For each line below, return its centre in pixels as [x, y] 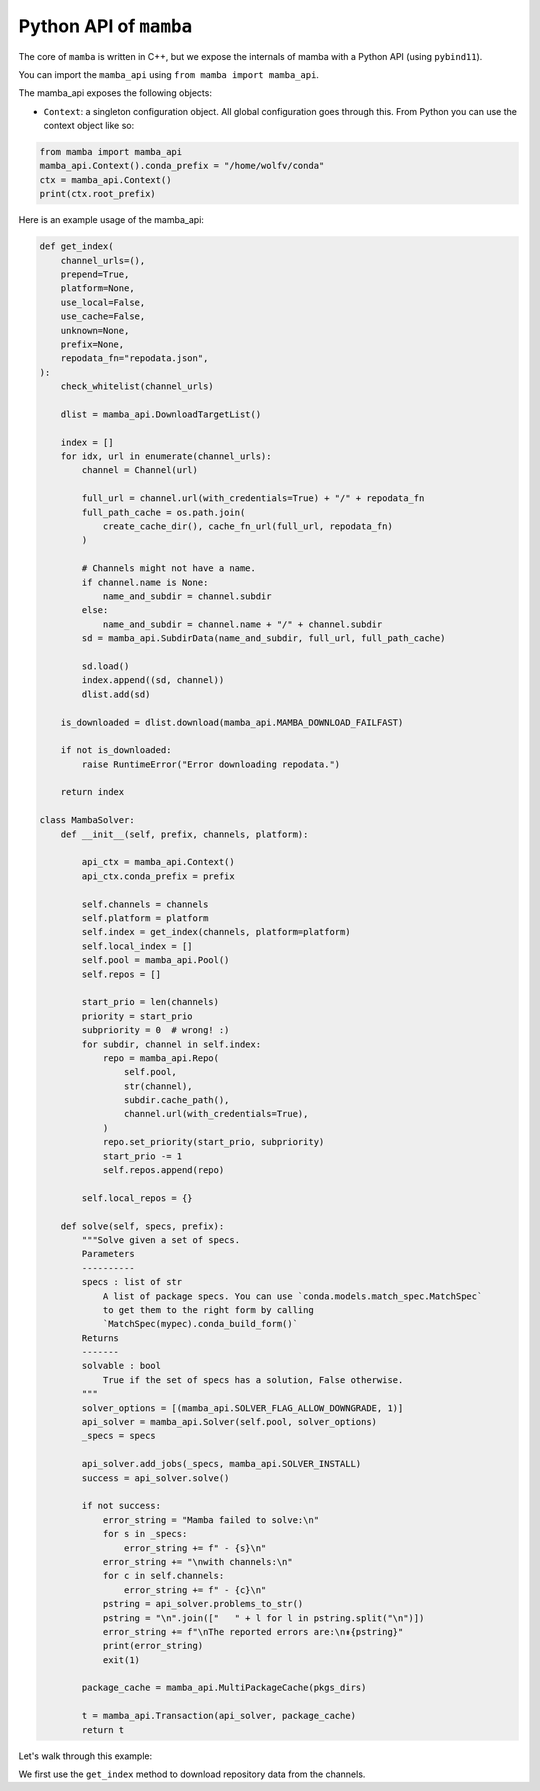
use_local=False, [103, 302]
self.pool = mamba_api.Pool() [155, 960]
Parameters [108, 1254]
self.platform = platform [145, 918]
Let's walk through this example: [85, 1756]
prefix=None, [92, 344]
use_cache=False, [103, 316]
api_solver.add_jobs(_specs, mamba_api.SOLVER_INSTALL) [221, 1464]
